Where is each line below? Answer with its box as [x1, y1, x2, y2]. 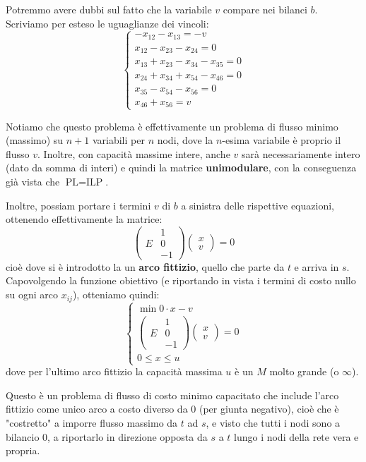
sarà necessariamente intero [241, 146, 360, 161]
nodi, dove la [157, 133, 213, 147]
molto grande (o [269, 364, 339, 379]
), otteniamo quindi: [72, 287, 160, 302]
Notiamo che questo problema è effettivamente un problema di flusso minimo [6, 118, 338, 133]
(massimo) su [6, 133, 64, 147]
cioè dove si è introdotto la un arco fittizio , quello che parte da [6, 259, 285, 274]
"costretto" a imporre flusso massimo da [6, 415, 178, 430]
